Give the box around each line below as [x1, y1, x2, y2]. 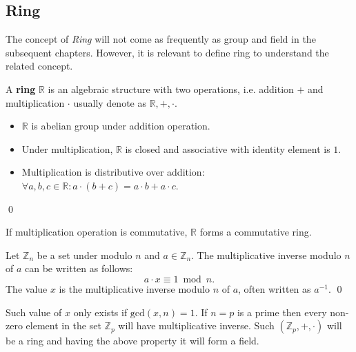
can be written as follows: [25, 261, 133, 276]
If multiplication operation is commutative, [6, 225, 188, 239]
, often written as [238, 281, 311, 296]
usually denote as [73, 95, 146, 110]
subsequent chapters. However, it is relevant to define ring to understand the [6, 45, 329, 59]
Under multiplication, [21, 141, 113, 156]
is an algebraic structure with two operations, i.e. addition [48, 81, 294, 96]
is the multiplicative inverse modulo [59, 281, 210, 296]
